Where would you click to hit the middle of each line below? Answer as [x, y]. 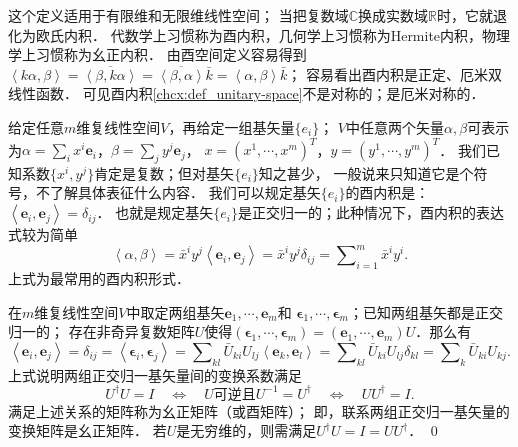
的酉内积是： [387, 192]
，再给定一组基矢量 [231, 126]
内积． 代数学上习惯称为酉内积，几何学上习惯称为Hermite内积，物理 [287, 34]
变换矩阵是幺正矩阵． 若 [87, 430]
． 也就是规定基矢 [155, 212]
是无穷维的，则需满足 [246, 430]
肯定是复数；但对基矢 [164, 172]
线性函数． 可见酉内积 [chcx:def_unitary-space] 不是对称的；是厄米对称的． [246, 93]
